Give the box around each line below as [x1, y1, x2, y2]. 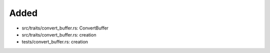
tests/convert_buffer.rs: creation [21, 39, 88, 45]
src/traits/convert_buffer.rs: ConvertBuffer [21, 25, 108, 31]
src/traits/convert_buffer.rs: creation [21, 31, 96, 37]
